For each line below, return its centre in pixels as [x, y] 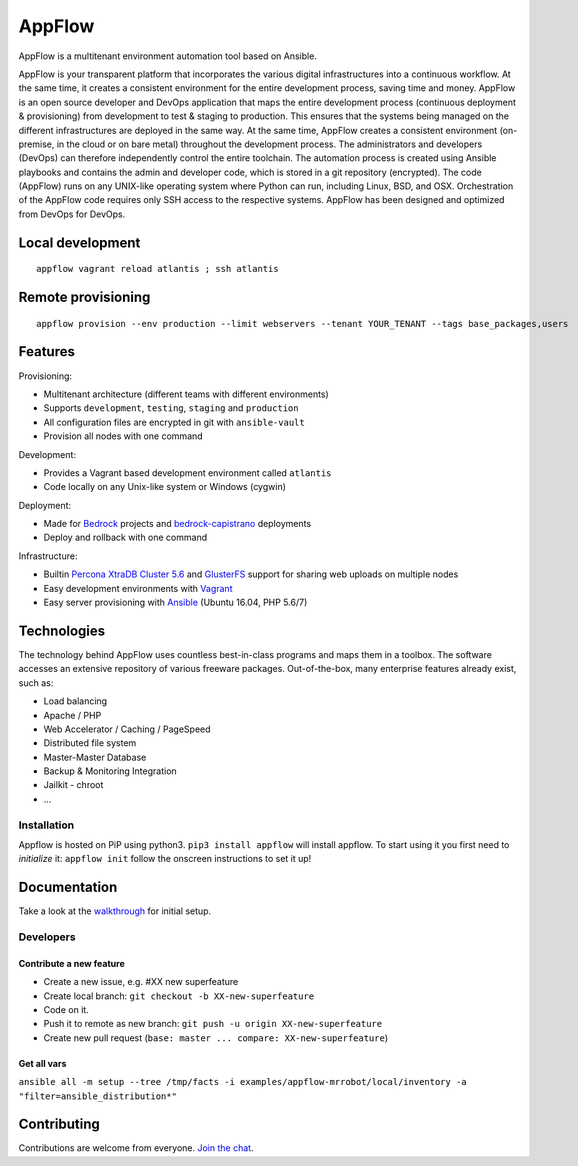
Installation [46, 825]
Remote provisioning [84, 297]
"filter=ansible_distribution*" [97, 1096]
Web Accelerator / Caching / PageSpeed [127, 729]
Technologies [62, 630]
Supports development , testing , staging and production [171, 408]
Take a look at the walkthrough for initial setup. [115, 911]
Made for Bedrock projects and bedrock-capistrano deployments [177, 524]
